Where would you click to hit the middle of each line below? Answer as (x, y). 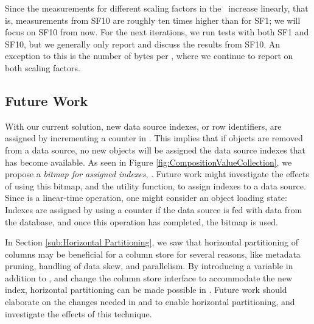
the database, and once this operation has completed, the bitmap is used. (141, 221)
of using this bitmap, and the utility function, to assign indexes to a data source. (155, 185)
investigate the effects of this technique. (78, 313)
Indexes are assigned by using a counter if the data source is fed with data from (154, 209)
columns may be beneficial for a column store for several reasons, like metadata (153, 254)
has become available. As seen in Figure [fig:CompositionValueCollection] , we (148, 162)
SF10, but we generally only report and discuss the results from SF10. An (143, 44)
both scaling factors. (43, 67)
